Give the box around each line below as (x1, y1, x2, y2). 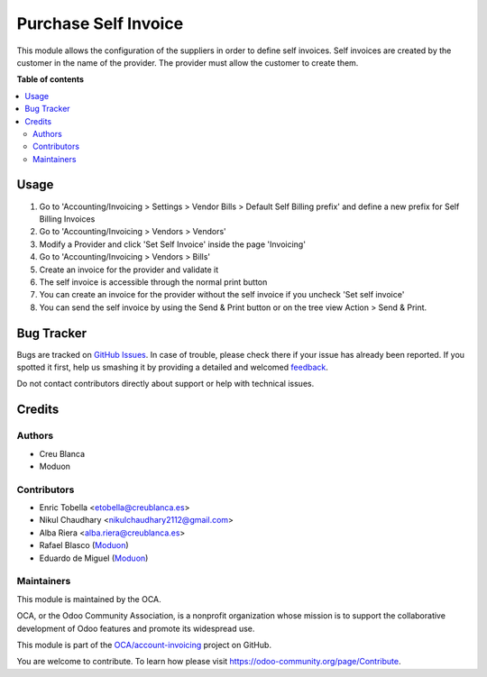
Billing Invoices (39, 213, 96, 224)
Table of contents (16, 74, 85, 85)
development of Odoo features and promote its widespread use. (16, 623, 255, 634)
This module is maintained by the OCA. (16, 593, 161, 604)
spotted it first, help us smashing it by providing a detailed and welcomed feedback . (16, 361, 329, 372)
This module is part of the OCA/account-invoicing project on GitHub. (16, 639, 272, 650)
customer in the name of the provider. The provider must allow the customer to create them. (16, 57, 359, 68)
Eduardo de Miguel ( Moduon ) (39, 553, 149, 563)
